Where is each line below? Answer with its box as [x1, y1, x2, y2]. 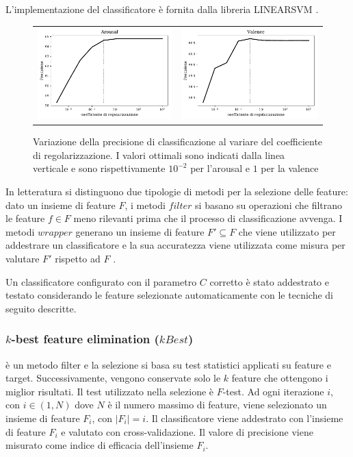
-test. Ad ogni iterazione [222, 384, 324, 398]
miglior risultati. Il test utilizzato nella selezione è [5, 384, 214, 398]
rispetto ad [55, 251, 101, 265]
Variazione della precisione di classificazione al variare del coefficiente [33, 134, 323, 149]
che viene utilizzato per [238, 224, 336, 238]
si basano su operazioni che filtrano [195, 197, 343, 212]
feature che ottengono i [231, 371, 328, 385]
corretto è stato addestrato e [209, 274, 329, 288]
